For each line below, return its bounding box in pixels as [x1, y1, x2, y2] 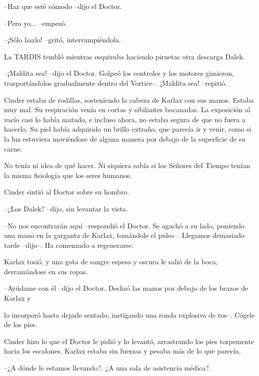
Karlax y [4, 293, 31, 303]
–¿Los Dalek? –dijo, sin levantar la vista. [4, 203, 128, 213]
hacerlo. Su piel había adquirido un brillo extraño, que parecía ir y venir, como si [4, 124, 252, 134]
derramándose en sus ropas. [4, 266, 88, 276]
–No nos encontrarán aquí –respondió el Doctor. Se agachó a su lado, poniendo [4, 220, 245, 230]
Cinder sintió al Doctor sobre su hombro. [4, 187, 129, 197]
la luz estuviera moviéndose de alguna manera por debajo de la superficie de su [4, 133, 246, 144]
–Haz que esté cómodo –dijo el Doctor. [4, 1, 122, 11]
